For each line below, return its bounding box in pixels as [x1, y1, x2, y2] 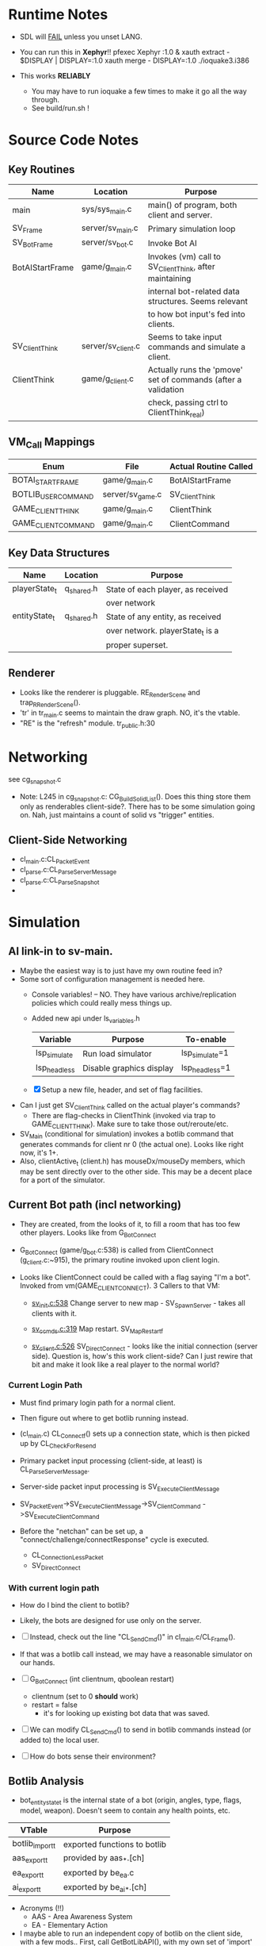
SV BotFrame [12, 237, 53, 249]
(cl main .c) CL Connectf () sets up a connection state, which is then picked [19, 1429, 250, 1440]
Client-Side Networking [8, 833, 127, 847]
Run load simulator [82, 1048, 152, 1059]
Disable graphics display [82, 1063, 174, 1074]
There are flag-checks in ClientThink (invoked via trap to [31, 1110, 216, 1120]
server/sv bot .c [82, 237, 134, 249]
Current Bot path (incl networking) [8, 1198, 182, 1212]
